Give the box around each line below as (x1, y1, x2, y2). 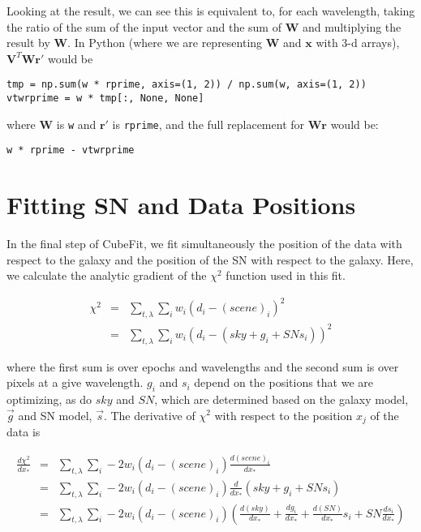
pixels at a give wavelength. (6, 374, 144, 391)
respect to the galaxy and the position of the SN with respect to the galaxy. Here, (6, 251, 414, 268)
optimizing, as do (6, 390, 92, 407)
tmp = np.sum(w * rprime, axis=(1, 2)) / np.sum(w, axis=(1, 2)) (6, 79, 367, 91)
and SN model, (18, 406, 92, 423)
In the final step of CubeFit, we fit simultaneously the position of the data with (6, 235, 402, 252)
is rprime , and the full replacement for (112, 115, 305, 132)
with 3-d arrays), (316, 34, 400, 51)
